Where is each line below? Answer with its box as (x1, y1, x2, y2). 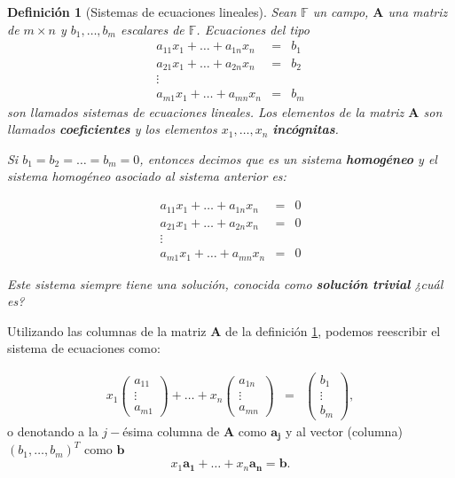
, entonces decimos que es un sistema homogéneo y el (139, 149, 437, 168)
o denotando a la (7, 422, 98, 440)
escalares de (121, 20, 184, 38)
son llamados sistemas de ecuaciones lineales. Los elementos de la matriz (7, 102, 404, 121)
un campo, (312, 3, 369, 20)
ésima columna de (122, 422, 220, 440)
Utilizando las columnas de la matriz (7, 321, 207, 340)
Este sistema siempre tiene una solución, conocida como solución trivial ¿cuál (7, 274, 443, 293)
